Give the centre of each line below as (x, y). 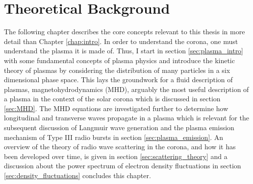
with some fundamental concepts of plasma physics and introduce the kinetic (119, 60)
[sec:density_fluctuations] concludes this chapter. (77, 175)
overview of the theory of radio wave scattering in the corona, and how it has (120, 147)
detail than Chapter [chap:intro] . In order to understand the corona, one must (121, 41)
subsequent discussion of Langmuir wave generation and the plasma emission (119, 127)
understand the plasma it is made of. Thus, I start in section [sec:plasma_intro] (124, 51)
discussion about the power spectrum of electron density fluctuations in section (123, 166)
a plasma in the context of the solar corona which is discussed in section (112, 99)
